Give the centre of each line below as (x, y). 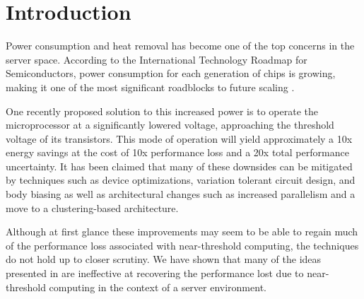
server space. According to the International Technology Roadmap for (157, 59)
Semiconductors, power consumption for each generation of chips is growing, (171, 73)
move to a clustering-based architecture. (92, 207)
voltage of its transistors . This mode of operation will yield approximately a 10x (179, 138)
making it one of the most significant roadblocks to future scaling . (150, 87)
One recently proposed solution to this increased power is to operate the (162, 111)
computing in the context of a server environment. (158, 287)
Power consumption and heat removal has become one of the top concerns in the (180, 46)
